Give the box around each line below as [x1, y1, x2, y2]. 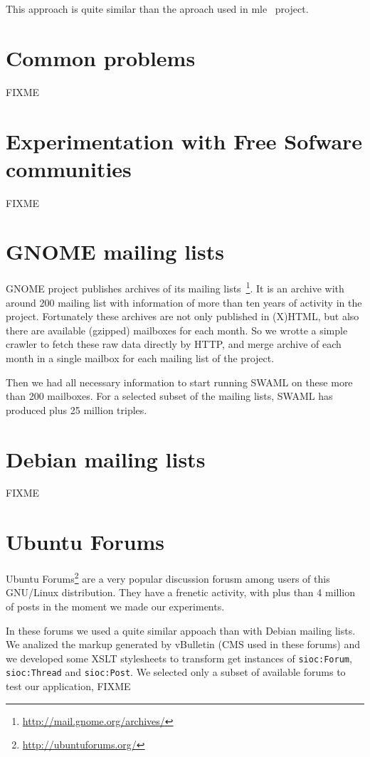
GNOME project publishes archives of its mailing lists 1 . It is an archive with [6, 279, 344, 295]
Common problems [6, 43, 196, 72]
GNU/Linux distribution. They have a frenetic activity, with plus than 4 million [6, 585, 355, 600]
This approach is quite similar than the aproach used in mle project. [6, 1, 309, 16]
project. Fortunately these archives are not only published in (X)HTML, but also [6, 309, 359, 324]
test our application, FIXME [6, 679, 131, 694]
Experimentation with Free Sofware [6, 126, 363, 155]
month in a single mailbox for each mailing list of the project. [6, 350, 275, 365]
